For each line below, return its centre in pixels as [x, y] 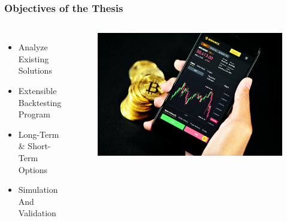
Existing [34, 58]
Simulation [38, 190]
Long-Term [39, 134]
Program [34, 114]
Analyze [33, 47]
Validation [37, 213]
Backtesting [40, 102]
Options [33, 169]
